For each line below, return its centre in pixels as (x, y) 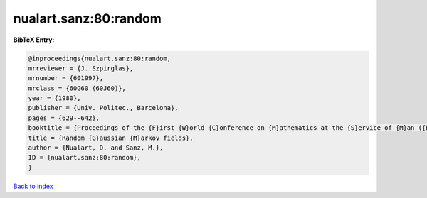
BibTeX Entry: (34, 40)
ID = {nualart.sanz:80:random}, (85, 158)
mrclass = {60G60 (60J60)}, (77, 88)
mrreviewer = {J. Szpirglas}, (81, 68)
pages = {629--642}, (64, 118)
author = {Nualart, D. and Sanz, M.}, (96, 148)
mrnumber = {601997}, (66, 78)
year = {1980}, (54, 98)
